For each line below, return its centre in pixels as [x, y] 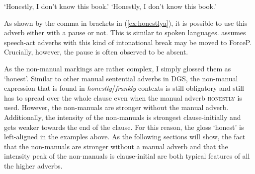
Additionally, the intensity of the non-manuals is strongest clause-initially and [123, 117]
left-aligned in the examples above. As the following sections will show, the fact [125, 137]
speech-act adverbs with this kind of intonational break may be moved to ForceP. [128, 42]
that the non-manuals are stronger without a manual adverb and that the [116, 146]
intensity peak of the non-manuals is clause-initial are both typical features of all [127, 156]
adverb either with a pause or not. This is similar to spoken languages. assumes [125, 32]
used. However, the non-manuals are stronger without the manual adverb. [116, 107]
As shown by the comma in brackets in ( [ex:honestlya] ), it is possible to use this [126, 23]
